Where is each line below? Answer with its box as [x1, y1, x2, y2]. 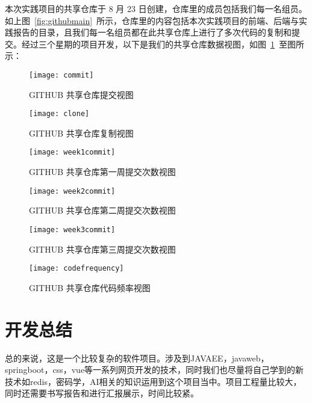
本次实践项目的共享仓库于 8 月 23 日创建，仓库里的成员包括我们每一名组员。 [5, 2, 307, 14]
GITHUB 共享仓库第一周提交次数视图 [29, 165, 176, 178]
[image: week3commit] [29, 225, 116, 234]
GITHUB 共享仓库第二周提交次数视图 [29, 204, 176, 217]
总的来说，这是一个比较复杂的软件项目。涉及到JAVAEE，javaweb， [5, 351, 269, 364]
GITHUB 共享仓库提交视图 [29, 88, 134, 100]
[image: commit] [29, 70, 94, 79]
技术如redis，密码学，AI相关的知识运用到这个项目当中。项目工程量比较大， [5, 375, 302, 387]
